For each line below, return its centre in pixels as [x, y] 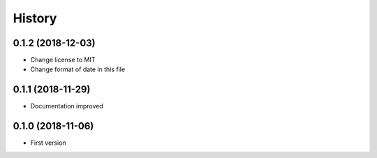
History [35, 18]
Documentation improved [67, 106]
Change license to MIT [63, 60]
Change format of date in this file [78, 69]
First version [48, 143]
